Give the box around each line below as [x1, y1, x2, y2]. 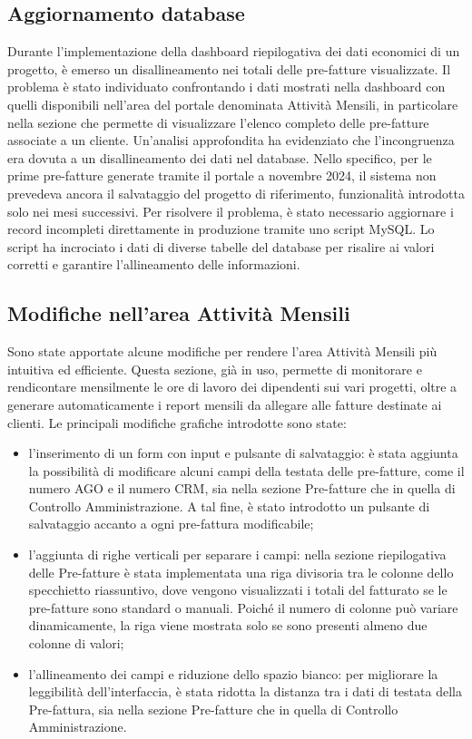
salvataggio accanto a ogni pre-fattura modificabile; [28, 514, 314, 533]
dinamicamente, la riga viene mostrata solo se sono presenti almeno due [28, 616, 428, 635]
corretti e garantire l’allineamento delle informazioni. [7, 255, 300, 274]
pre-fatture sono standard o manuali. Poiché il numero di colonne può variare [28, 598, 458, 617]
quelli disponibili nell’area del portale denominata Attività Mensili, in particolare [7, 94, 458, 113]
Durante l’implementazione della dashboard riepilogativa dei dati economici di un [7, 42, 460, 61]
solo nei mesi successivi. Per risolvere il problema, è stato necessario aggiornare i [7, 201, 454, 220]
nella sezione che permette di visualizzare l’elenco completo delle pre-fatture [7, 112, 429, 131]
